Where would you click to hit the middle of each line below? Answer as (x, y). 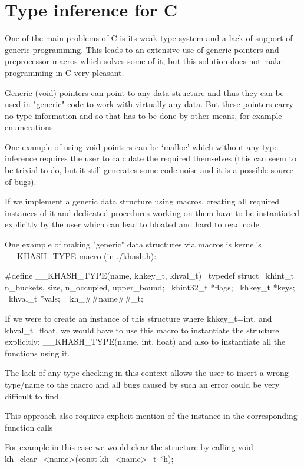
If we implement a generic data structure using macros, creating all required (142, 201)
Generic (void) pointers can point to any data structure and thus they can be (144, 92)
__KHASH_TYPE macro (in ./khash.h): (81, 255)
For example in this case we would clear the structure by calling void (129, 447)
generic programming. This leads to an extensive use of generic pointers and (142, 49)
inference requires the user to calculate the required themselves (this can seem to (151, 158)
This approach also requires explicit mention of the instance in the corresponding (151, 416)
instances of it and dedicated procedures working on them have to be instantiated (152, 212)
